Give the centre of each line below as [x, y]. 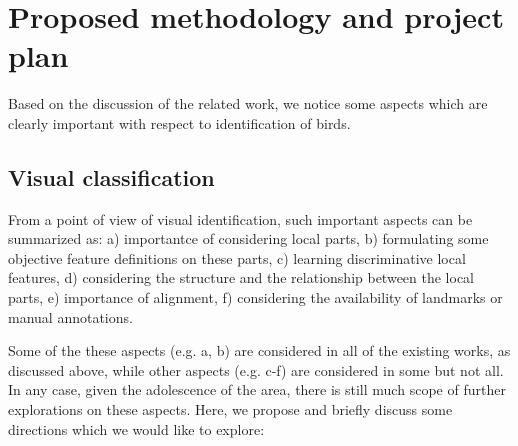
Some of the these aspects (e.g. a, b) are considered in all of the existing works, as [259, 350]
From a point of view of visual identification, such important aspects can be [240, 218]
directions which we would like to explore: [136, 428]
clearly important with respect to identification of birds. [179, 122]
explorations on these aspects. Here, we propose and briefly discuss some [230, 409]
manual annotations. [70, 316]
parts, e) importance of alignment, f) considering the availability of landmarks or [255, 297]
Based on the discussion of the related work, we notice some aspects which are [248, 103]
